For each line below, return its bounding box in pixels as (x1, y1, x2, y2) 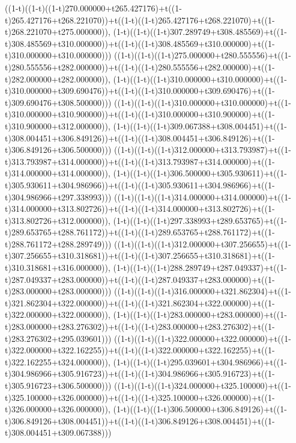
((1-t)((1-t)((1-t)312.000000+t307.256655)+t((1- (114, 237, 291, 250)
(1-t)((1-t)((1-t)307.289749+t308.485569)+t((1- (113, 25, 287, 38)
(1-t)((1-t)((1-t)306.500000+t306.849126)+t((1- (113, 403, 287, 415)
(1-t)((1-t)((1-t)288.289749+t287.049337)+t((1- (113, 261, 287, 274)
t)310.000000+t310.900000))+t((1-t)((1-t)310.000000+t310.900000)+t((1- (5, 108, 275, 120)
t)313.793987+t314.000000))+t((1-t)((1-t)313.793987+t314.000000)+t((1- (5, 155, 275, 167)
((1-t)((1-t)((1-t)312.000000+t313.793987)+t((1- (114, 143, 291, 156)
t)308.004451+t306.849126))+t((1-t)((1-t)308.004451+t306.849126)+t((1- (5, 131, 275, 144)
